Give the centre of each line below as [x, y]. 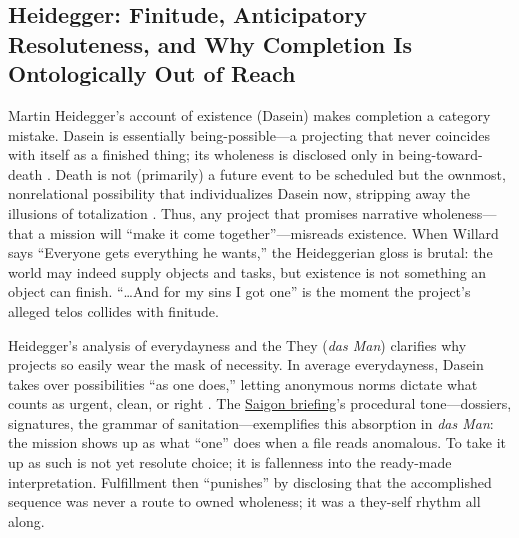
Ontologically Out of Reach [152, 73]
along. [26, 520]
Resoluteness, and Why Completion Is [210, 43]
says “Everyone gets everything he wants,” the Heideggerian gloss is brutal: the [250, 252]
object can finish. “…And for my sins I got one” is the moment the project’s [239, 291]
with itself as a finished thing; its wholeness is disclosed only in [201, 154]
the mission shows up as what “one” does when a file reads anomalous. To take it [257, 442]
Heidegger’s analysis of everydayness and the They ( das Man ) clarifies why [237, 344]
